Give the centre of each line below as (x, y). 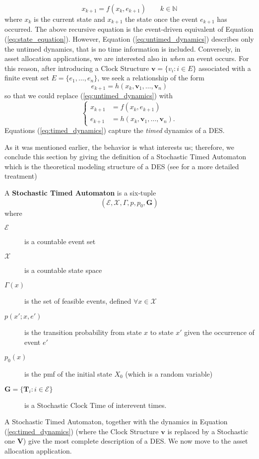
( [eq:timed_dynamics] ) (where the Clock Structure (82, 431)
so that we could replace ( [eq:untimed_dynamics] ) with (89, 96)
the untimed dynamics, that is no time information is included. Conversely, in (123, 48)
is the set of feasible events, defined (78, 301)
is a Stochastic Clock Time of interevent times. (96, 405)
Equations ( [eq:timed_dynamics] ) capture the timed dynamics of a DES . (115, 130)
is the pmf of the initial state (68, 374)
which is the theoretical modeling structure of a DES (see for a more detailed (122, 166)
